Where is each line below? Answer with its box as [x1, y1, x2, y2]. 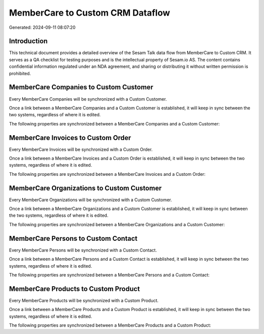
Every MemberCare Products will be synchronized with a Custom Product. [9, 297, 159, 303]
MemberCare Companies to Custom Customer [9, 83, 154, 91]
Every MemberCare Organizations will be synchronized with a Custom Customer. [9, 197, 172, 203]
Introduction [9, 37, 48, 45]
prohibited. [9, 70, 31, 76]
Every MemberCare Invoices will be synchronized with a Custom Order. [9, 146, 153, 152]
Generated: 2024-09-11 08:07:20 [9, 24, 76, 30]
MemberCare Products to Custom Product [9, 285, 140, 293]
